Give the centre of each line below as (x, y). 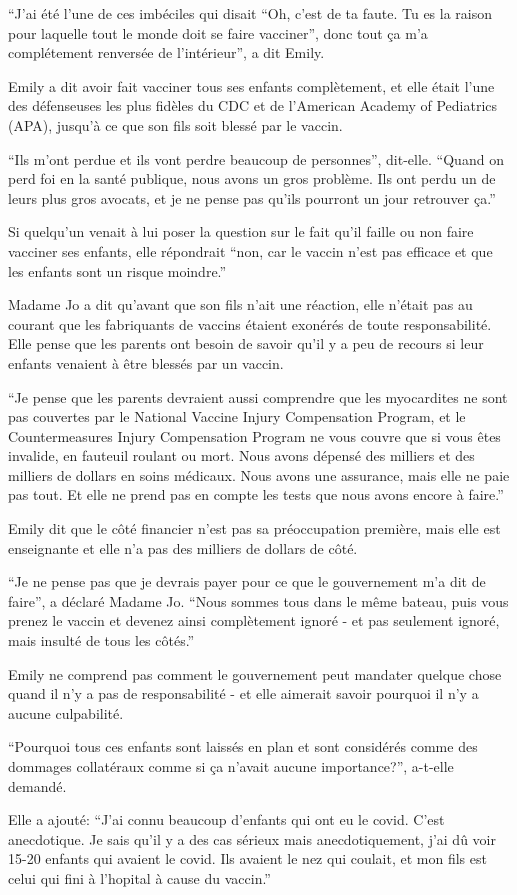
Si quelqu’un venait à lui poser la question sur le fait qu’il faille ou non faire (241, 231)
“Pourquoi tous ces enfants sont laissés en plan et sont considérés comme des (243, 746)
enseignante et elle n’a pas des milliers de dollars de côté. (183, 547)
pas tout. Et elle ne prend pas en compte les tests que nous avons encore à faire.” (256, 494)
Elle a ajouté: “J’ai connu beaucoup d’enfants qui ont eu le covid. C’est (226, 819)
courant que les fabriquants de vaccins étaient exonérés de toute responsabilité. (250, 323)
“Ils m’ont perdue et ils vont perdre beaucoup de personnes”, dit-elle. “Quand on (256, 158)
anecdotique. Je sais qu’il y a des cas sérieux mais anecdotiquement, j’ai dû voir (252, 838)
